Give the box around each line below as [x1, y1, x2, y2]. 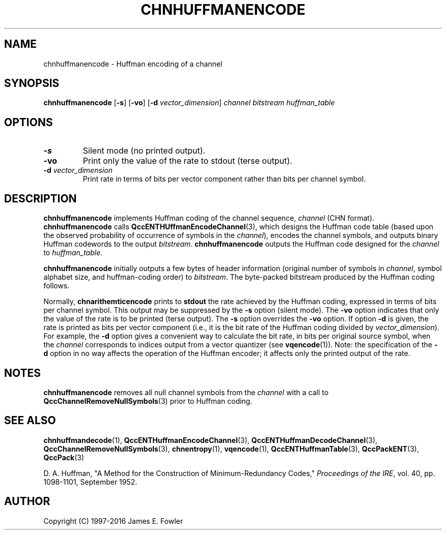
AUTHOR [4, 495, 50, 508]
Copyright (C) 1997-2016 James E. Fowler [43, 516, 183, 525]
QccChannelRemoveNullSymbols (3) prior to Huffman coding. [43, 396, 253, 405]
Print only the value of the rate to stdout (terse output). [82, 156, 292, 166]
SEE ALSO [4, 414, 56, 427]
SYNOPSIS [4, 77, 60, 90]
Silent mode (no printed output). [82, 145, 206, 156]
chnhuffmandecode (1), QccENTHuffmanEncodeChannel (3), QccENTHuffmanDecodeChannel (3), [43, 435, 378, 444]
